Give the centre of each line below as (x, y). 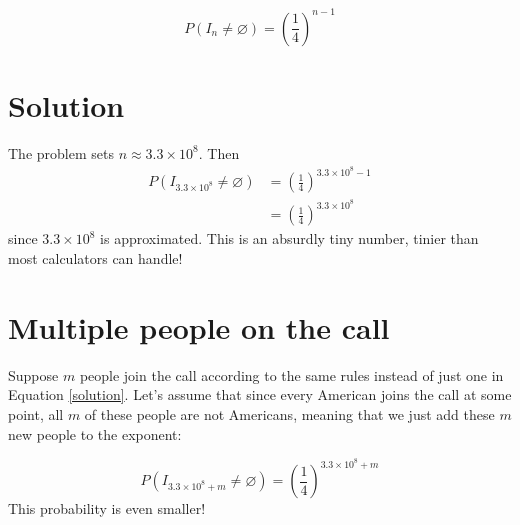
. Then (219, 152)
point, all (36, 413)
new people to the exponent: (95, 433)
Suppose (33, 374)
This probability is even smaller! (107, 508)
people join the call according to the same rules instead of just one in (291, 374)
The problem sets (61, 152)
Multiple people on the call (199, 326)
